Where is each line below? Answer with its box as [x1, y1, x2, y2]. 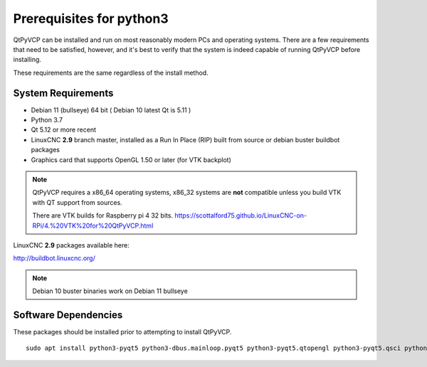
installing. [13, 55, 42, 64]
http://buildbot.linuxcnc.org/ [13, 254, 95, 262]
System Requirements [13, 87, 114, 99]
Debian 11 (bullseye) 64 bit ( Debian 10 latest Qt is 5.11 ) [31, 105, 191, 114]
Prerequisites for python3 [13, 11, 169, 26]
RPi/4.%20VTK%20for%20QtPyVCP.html [32, 221, 154, 230]
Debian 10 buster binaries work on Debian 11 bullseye [32, 287, 188, 295]
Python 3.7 [31, 116, 63, 124]
